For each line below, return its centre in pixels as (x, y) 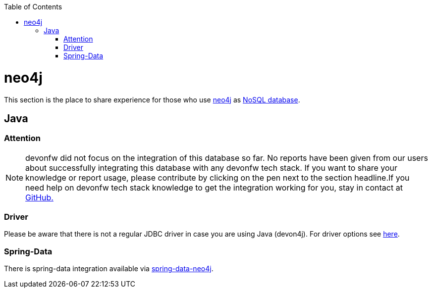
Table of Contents (33, 7)
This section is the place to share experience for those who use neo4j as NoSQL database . (152, 99)
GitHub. (39, 197)
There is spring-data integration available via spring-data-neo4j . (109, 269)
